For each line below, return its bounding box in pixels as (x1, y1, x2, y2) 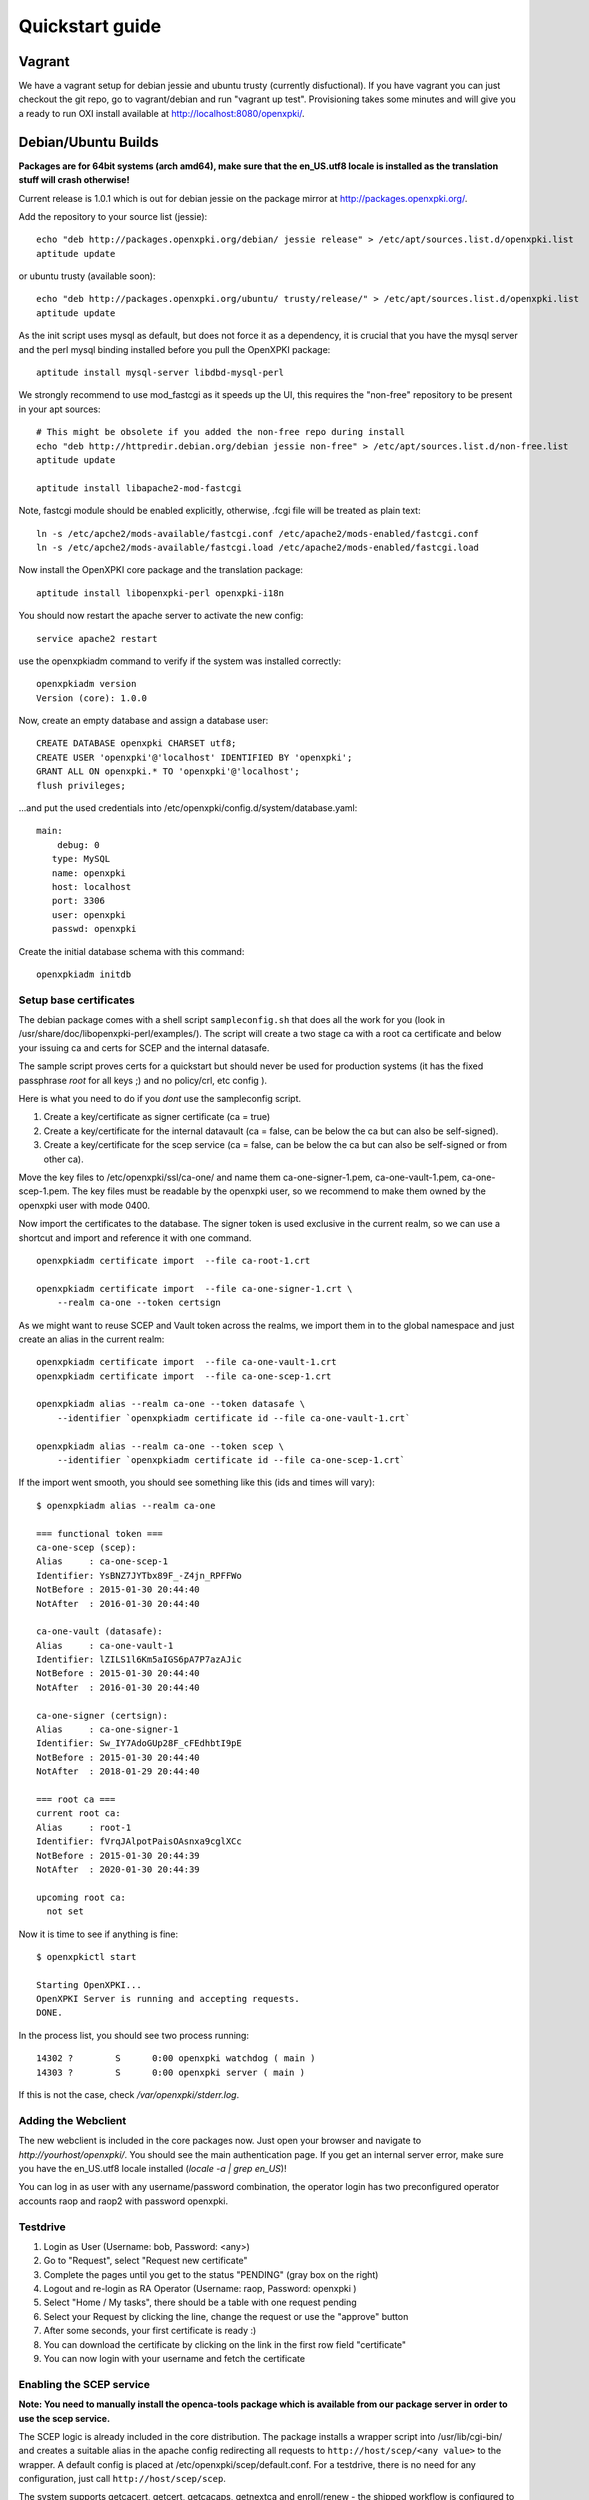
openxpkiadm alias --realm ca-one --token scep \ (36, 1440, 285, 1452)
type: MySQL (51, 853, 111, 865)
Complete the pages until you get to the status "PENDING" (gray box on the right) (43, 2268, 379, 2280)
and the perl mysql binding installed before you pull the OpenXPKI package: (18, 343, 331, 355)
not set (46, 1906, 84, 1917)
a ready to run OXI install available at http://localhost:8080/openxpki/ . (18, 107, 305, 119)
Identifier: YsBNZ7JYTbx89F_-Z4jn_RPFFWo (36, 1570, 242, 1581)
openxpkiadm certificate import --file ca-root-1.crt (36, 1255, 311, 1266)
